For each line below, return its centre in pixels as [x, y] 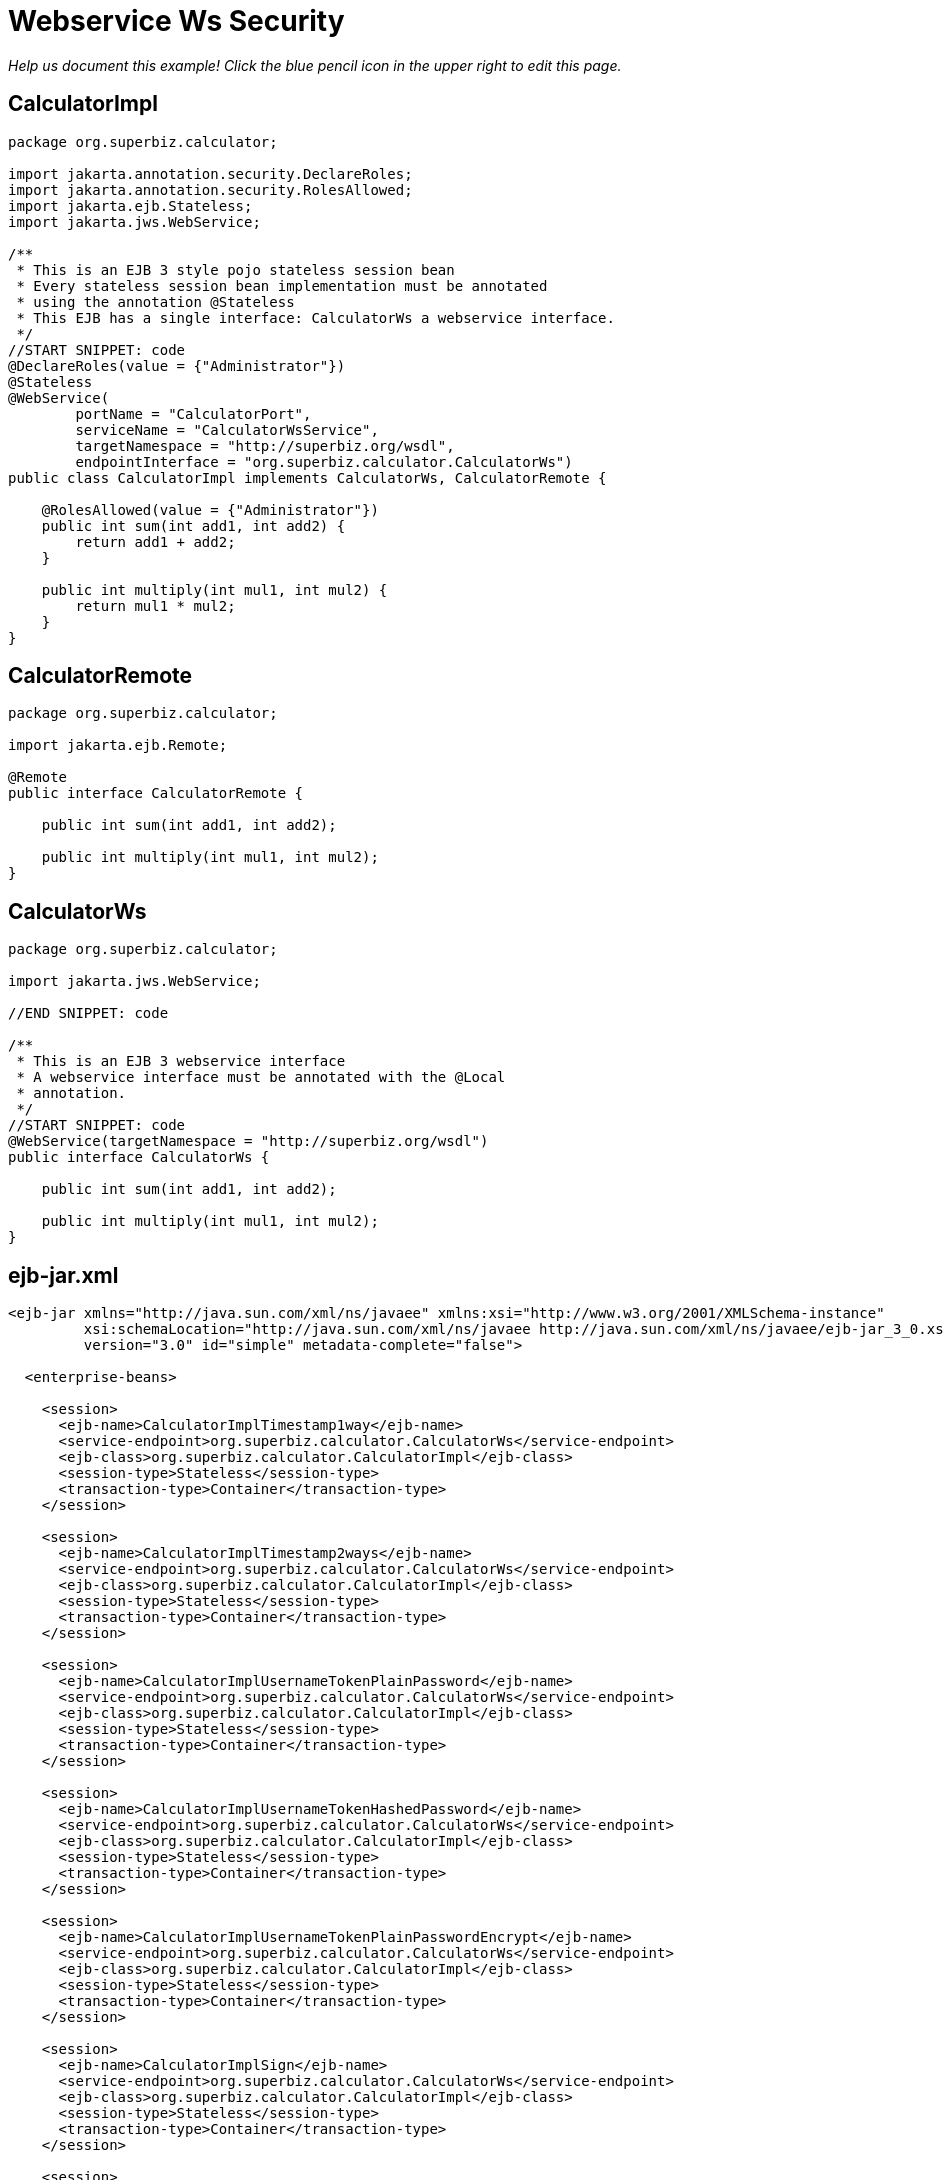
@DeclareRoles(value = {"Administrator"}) [177, 365]
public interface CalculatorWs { [139, 1157]
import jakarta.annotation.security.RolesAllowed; [210, 189]
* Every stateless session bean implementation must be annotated [282, 285]
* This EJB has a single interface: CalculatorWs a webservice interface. [315, 317]
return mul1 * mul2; [155, 605]
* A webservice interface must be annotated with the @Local [261, 1077]
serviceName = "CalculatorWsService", [227, 429]
